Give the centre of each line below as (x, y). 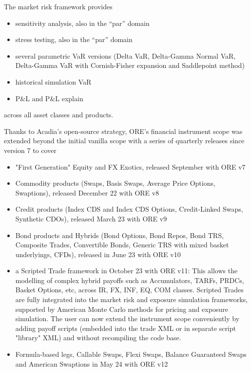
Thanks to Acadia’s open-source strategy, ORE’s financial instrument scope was (123, 131)
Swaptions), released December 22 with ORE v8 (87, 192)
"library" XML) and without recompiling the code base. (98, 338)
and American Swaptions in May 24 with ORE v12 (92, 363)
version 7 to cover (30, 150)
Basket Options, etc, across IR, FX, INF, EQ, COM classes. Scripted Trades (129, 290)
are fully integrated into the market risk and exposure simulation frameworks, (132, 299)
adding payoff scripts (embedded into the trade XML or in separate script (125, 328)
